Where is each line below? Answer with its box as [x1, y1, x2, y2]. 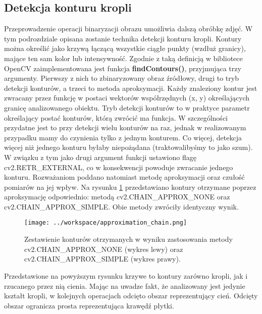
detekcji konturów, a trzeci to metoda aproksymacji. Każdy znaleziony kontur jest [4, 82, 257, 93]
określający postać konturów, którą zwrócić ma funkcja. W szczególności [4, 112, 228, 123]
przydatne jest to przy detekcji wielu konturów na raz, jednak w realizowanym [4, 122, 246, 133]
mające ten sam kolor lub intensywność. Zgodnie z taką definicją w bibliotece [4, 53, 243, 63]
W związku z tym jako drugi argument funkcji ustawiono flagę [4, 151, 196, 162]
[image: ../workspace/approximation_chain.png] [24, 219, 187, 227]
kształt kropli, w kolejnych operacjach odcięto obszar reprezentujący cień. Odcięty [4, 290, 258, 301]
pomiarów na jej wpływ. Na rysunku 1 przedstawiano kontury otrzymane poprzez [4, 181, 256, 192]
